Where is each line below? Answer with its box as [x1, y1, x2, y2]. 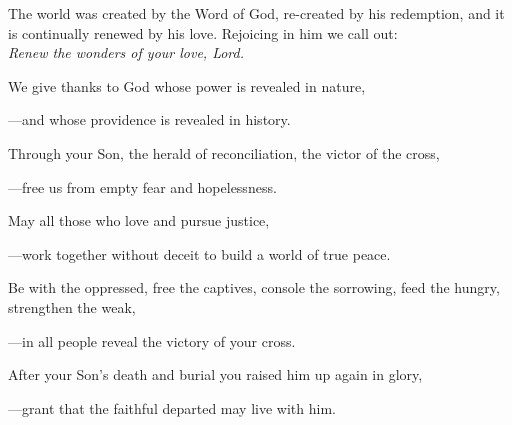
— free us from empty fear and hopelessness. [8, 176, 277, 197]
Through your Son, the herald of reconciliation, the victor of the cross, [8, 142, 440, 163]
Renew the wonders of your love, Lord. [8, 42, 245, 63]
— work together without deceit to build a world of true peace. [8, 243, 391, 264]
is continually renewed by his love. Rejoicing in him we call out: [8, 22, 398, 43]
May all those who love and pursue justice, [8, 210, 270, 231]
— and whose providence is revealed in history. [8, 109, 291, 130]
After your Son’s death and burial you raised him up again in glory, [8, 364, 423, 385]
